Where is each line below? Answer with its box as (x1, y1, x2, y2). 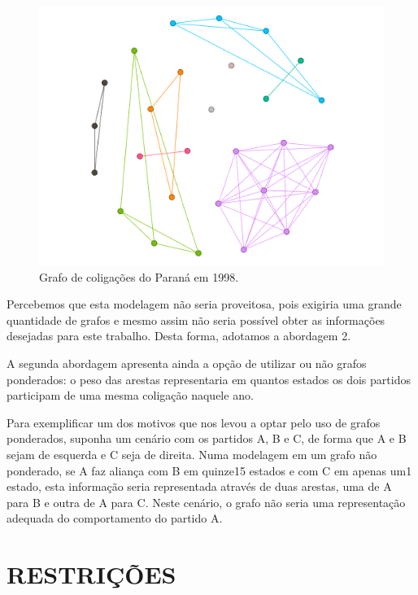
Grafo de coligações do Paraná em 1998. (39, 268, 239, 285)
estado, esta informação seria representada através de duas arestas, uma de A (7, 478, 392, 495)
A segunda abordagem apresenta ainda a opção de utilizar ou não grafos (7, 354, 367, 371)
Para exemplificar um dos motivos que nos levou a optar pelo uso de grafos (7, 413, 381, 431)
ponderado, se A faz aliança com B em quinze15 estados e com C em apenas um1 (7, 462, 412, 479)
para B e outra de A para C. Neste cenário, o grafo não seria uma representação (7, 493, 406, 510)
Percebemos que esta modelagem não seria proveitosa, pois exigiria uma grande (7, 295, 402, 313)
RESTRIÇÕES (7, 558, 176, 591)
